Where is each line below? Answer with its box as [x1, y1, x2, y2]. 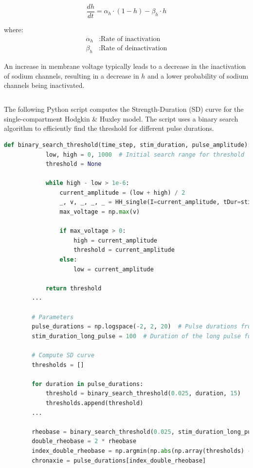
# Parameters [32, 313, 74, 321]
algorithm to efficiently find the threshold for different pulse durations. [4, 123, 214, 133]
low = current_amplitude [73, 265, 154, 273]
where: [4, 24, 23, 35]
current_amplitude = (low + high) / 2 [59, 189, 185, 196]
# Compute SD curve [32, 351, 95, 359]
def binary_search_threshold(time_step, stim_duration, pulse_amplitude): [4, 141, 252, 148]
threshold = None [45, 161, 102, 168]
